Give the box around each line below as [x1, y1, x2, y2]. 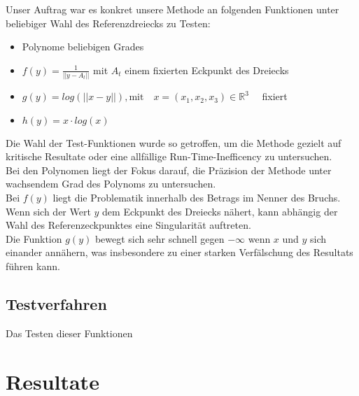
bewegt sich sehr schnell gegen [94, 231, 225, 246]
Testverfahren [6, 293, 107, 315]
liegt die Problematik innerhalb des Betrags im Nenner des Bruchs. [52, 190, 341, 205]
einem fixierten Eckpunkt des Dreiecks [125, 62, 289, 77]
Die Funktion [6, 231, 62, 246]
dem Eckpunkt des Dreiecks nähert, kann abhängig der [102, 204, 338, 218]
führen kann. [6, 259, 60, 274]
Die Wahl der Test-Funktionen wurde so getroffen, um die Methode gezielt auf [6, 135, 342, 150]
